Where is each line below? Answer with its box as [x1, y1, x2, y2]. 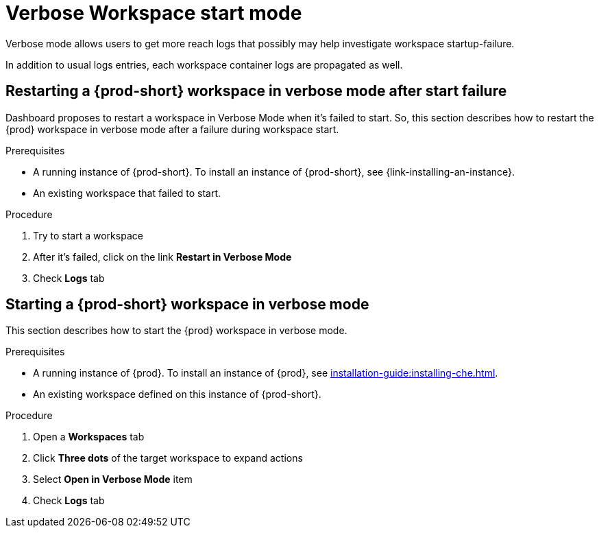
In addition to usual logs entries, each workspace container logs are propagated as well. [5, 58, 403, 71]
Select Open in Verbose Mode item [33, 473, 193, 486]
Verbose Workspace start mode [5, 1, 302, 25]
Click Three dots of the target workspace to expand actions [33, 452, 303, 464]
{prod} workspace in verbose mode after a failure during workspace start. [5, 123, 339, 135]
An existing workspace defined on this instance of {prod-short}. [33, 388, 321, 401]
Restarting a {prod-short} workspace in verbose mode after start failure [5, 82, 507, 100]
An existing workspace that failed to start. [33, 187, 221, 199]
